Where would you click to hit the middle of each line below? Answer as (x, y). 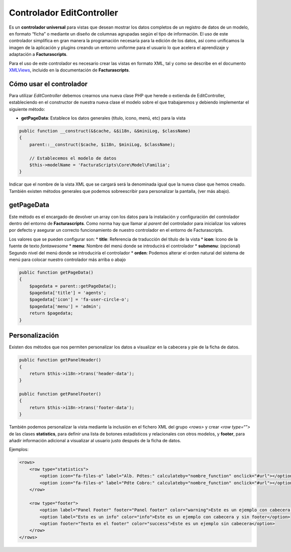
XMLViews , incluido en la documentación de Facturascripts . (70, 70)
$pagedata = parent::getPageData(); (73, 286)
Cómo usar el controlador (48, 84)
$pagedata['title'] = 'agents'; (68, 293)
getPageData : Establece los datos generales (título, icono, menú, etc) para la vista (104, 118)
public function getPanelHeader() (60, 360)
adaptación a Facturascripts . (38, 54)
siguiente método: (27, 109)
